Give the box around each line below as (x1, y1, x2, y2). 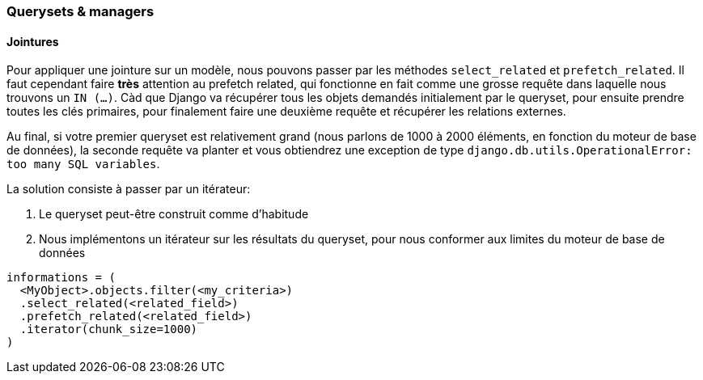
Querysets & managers (6, 3, 155, 19)
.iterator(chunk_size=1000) (19, 323, 198, 336)
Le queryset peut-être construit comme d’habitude (39, 207, 309, 222)
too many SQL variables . (6, 157, 160, 171)
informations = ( (6, 271, 116, 285)
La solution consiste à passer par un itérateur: (6, 182, 251, 196)
